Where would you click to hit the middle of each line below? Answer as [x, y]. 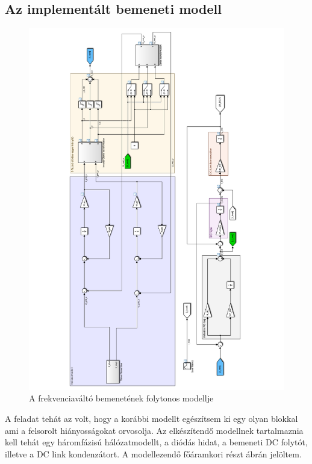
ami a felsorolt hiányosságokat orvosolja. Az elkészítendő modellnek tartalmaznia [154, 430]
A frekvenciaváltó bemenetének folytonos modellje [121, 398]
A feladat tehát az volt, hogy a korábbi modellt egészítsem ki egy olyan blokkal [151, 418]
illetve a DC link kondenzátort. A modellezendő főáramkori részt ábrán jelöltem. [153, 453]
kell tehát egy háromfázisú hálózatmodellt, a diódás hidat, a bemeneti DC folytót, [156, 442]
